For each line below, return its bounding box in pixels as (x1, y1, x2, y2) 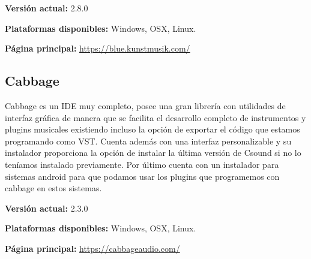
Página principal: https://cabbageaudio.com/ (5, 242, 180, 254)
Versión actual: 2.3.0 (5, 201, 88, 214)
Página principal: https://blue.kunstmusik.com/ (5, 42, 190, 55)
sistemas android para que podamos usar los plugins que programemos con (5, 170, 280, 182)
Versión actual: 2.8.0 (5, 2, 88, 14)
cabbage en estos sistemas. (5, 182, 102, 194)
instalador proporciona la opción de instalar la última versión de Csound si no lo (5, 146, 301, 159)
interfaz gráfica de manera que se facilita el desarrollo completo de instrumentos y (5, 111, 306, 124)
